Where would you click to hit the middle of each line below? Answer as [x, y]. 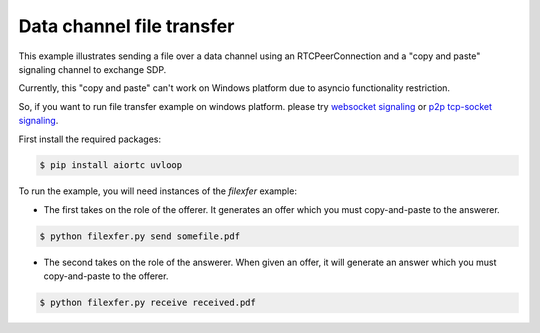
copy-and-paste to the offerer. [106, 276]
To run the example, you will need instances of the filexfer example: [157, 191]
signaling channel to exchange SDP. [92, 69]
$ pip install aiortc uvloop [111, 165]
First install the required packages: [90, 139]
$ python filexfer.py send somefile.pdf [139, 236]
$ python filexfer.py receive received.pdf [148, 303]
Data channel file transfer [126, 26]
